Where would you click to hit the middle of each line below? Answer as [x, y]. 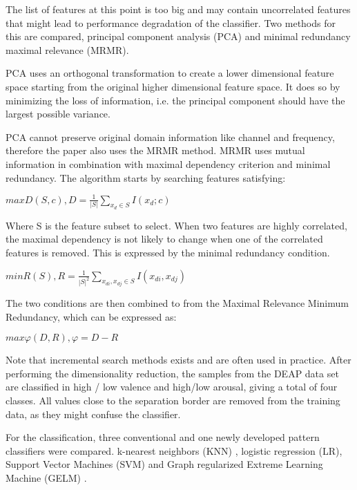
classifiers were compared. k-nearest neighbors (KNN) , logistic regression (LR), [174, 450]
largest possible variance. [58, 114]
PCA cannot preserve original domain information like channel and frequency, [170, 136]
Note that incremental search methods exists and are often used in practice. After [178, 360]
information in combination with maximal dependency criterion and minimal [168, 163]
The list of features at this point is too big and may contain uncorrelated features [178, 9]
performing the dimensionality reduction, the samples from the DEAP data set [172, 373]
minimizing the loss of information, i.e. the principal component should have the [175, 100]
